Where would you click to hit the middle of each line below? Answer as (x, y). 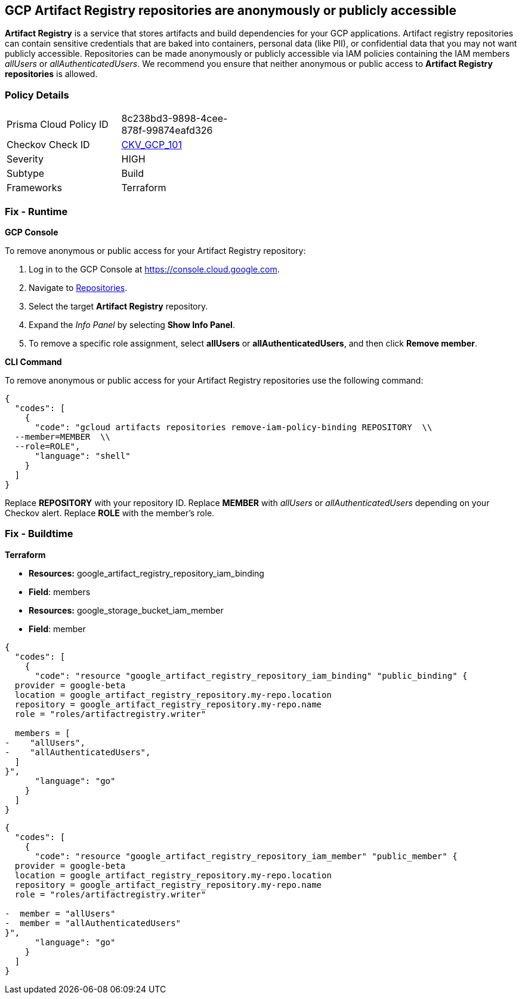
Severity (25, 159)
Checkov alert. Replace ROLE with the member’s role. (110, 513)
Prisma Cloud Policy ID (58, 125)
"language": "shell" (83, 456)
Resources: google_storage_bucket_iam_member (126, 610)
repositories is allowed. (51, 74)
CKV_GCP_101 (152, 145)
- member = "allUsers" (60, 913)
